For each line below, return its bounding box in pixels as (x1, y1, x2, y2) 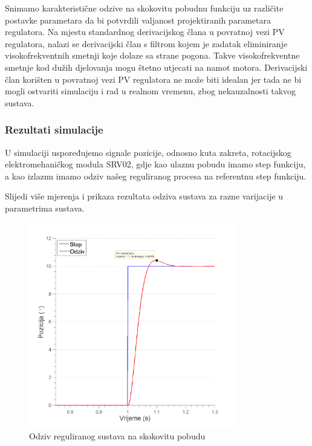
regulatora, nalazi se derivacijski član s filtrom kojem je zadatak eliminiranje (5, 37, 288, 50)
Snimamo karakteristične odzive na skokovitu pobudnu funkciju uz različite (5, 2, 284, 14)
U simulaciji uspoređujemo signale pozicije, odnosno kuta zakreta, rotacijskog (5, 146, 291, 158)
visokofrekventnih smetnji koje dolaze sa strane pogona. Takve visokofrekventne (5, 49, 300, 62)
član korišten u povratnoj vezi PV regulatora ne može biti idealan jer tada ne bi (5, 73, 302, 85)
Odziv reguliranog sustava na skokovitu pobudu (29, 430, 206, 442)
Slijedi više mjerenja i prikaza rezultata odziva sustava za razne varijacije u (5, 190, 284, 202)
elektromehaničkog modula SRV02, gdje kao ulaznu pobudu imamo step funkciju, (5, 158, 306, 170)
